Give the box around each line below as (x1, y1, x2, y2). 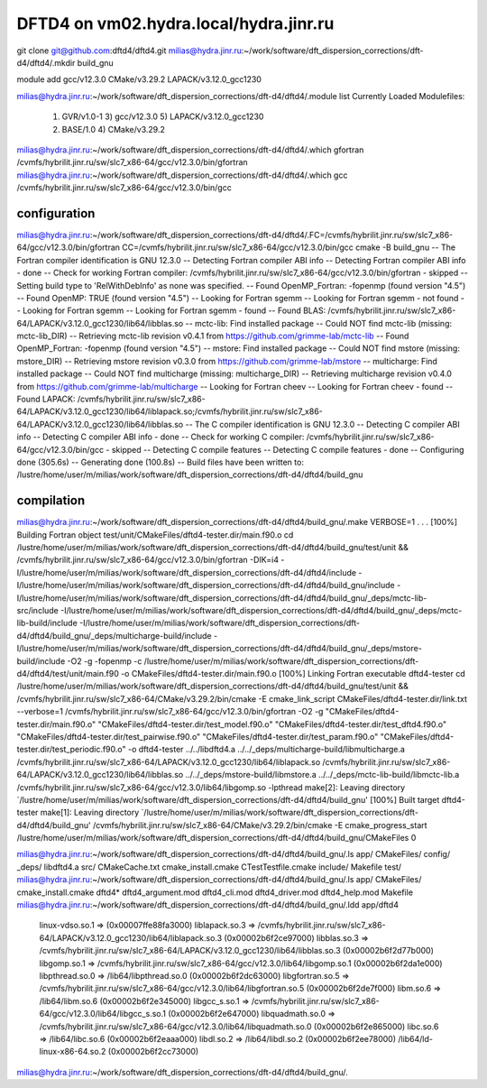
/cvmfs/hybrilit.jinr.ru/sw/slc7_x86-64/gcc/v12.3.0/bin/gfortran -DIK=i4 (16, 555, 280, 566)
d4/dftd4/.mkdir (16, 57, 76, 68)
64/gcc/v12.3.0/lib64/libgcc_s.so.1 (39, 1009, 167, 1019)
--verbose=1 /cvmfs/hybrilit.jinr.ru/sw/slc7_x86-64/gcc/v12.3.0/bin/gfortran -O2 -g (16, 706, 324, 717)
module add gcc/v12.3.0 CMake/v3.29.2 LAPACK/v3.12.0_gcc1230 (16, 74, 262, 85)
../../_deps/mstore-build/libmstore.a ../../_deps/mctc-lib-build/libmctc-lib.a (185, 770, 460, 780)
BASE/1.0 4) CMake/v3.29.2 (61, 124, 166, 134)
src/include (16, 605, 59, 616)
